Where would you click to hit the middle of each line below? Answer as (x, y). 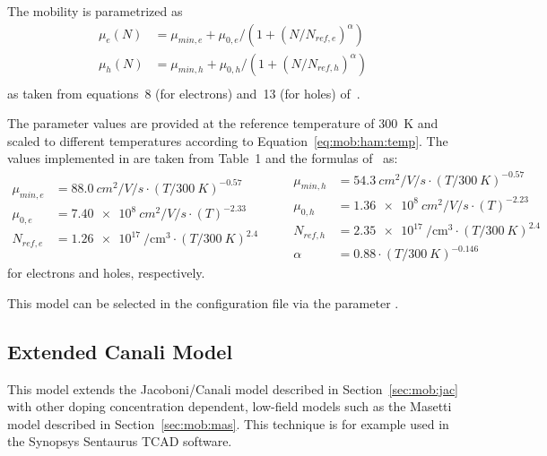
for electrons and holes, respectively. (106, 273)
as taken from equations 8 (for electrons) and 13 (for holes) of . (184, 93)
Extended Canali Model (120, 351)
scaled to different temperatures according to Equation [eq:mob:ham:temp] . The (228, 140)
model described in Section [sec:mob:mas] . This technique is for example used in (228, 423)
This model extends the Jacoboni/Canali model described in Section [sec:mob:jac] (233, 388)
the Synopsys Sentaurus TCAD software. (120, 441)
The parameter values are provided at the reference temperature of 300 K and (223, 123)
